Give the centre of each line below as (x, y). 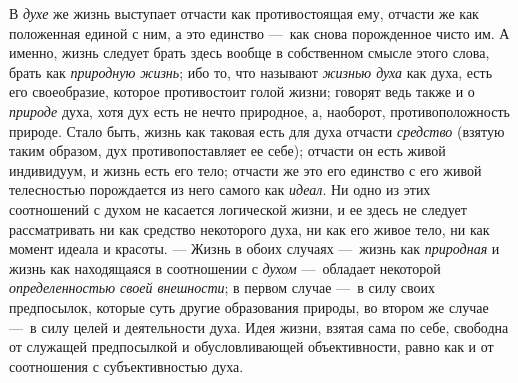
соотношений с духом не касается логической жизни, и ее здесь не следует (238, 208)
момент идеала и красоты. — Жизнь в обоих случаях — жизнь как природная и (254, 248)
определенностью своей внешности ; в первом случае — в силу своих (222, 287)
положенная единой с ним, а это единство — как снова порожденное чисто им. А (259, 32)
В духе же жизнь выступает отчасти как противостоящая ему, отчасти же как (244, 13)
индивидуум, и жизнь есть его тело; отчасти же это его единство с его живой (245, 169)
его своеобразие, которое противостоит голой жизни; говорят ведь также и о (242, 91)
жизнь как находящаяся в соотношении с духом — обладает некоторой (225, 267)
